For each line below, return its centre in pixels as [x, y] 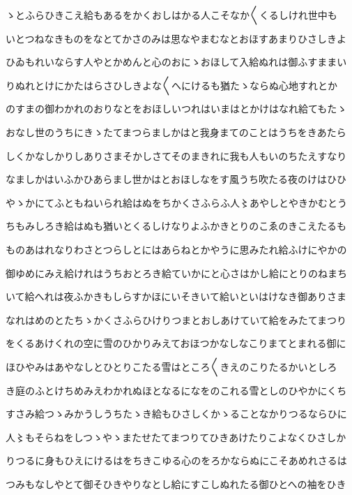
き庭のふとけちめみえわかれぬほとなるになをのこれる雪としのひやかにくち [176, 390]
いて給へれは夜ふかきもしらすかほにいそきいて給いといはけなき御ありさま [176, 296]
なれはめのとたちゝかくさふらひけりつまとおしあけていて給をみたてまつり [176, 319]
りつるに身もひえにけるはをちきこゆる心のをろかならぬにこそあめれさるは [176, 460]
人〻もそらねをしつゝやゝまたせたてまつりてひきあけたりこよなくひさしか [176, 437]
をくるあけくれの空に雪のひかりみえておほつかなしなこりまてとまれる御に [176, 343]
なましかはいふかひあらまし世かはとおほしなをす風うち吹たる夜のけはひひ [176, 179]
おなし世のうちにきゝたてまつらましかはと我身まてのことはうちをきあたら [176, 132]
